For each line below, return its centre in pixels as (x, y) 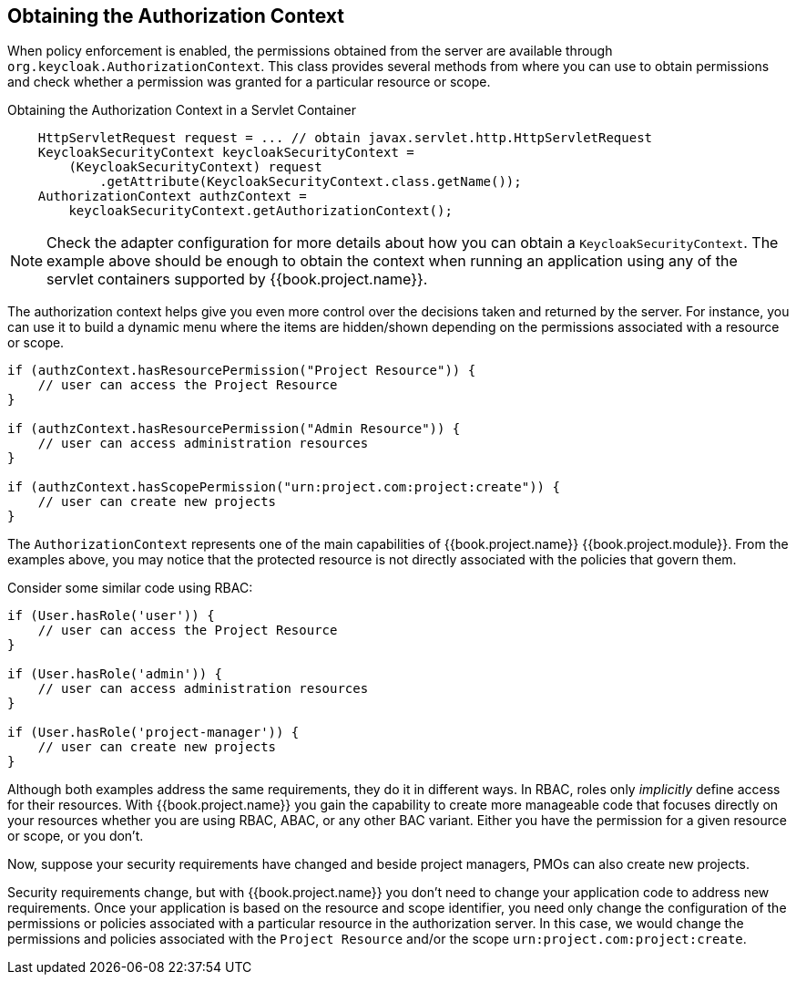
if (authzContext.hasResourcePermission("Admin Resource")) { (234, 429)
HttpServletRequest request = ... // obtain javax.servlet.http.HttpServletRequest (345, 138)
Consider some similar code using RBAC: (130, 588)
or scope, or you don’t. (76, 836)
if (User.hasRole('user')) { (111, 616)
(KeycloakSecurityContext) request (195, 167)
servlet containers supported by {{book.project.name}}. (237, 279)
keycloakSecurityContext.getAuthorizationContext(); (260, 211)
